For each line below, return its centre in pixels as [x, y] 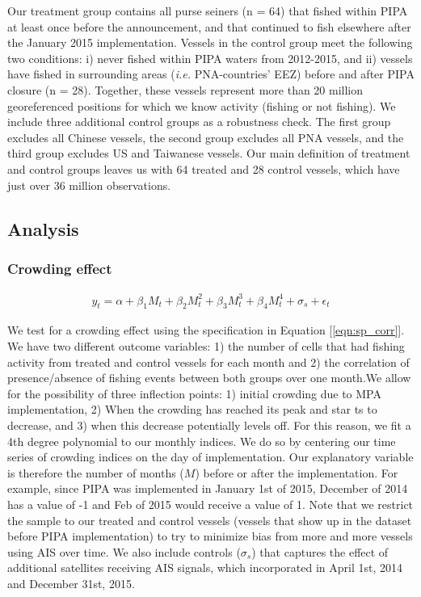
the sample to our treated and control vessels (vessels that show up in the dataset [210, 520]
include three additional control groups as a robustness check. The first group [199, 122]
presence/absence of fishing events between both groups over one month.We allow [209, 378]
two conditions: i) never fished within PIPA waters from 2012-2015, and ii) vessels [210, 58]
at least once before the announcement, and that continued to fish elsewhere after [209, 26]
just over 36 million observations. [89, 185]
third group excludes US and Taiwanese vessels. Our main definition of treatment [209, 153]
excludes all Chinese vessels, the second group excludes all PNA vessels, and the [206, 137]
